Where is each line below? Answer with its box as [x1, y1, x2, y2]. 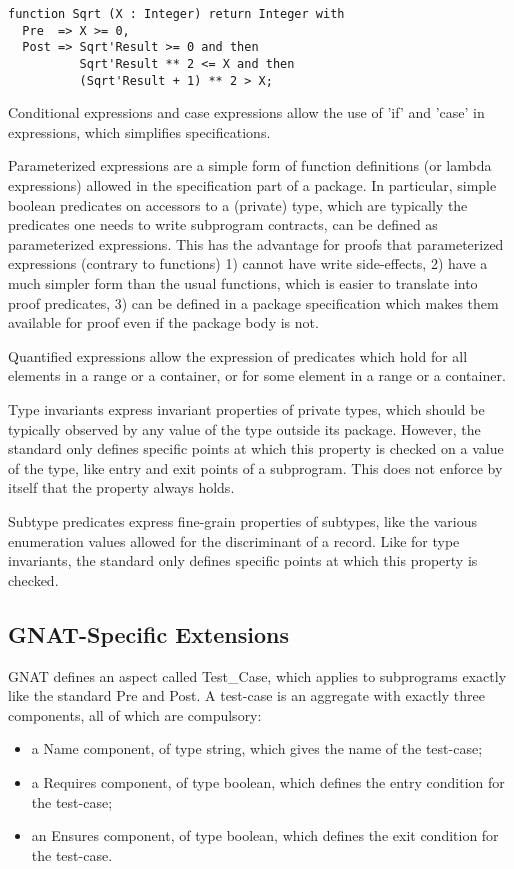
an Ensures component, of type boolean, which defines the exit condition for [31, 825, 499, 846]
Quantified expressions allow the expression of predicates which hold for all [8, 345, 468, 366]
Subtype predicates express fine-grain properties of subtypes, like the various [8, 510, 478, 531]
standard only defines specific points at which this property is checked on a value [8, 438, 504, 459]
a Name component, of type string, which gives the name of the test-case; [31, 738, 483, 759]
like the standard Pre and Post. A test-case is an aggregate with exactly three [8, 685, 485, 706]
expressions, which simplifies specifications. [8, 121, 271, 142]
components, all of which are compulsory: [8, 704, 262, 725]
